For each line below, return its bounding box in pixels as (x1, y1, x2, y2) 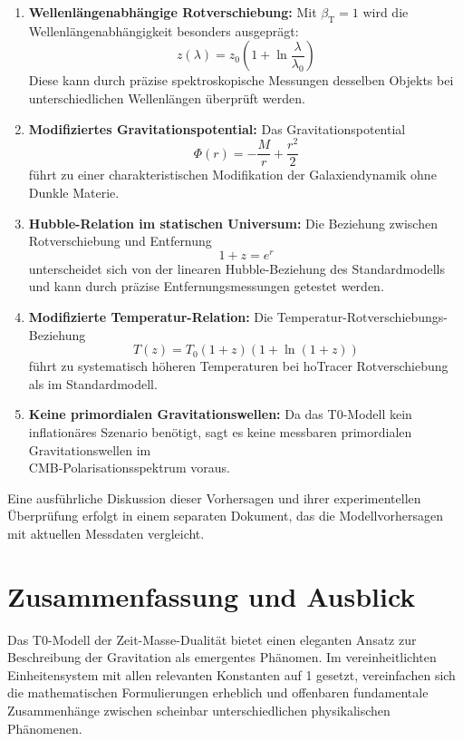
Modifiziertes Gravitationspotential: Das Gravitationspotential (28, 119, 406, 138)
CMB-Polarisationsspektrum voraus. (28, 458, 230, 477)
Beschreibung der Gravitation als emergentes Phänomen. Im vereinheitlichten (7, 648, 437, 667)
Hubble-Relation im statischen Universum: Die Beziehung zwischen (28, 213, 438, 232)
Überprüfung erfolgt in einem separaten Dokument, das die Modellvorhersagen (7, 506, 443, 525)
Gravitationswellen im (28, 440, 151, 459)
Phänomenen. (7, 718, 82, 737)
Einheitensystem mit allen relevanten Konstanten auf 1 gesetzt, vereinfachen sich (7, 665, 456, 684)
